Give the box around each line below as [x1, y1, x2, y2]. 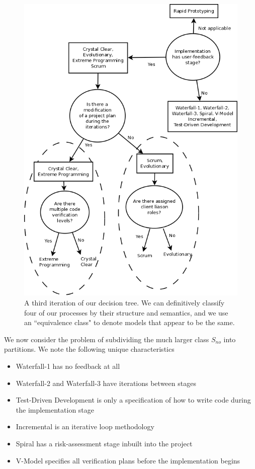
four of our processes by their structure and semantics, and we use [24, 307, 228, 318]
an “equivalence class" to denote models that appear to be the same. [24, 317, 235, 328]
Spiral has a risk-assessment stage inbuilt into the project [16, 438, 193, 448]
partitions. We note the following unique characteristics [4, 344, 175, 354]
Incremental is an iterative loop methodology [16, 421, 154, 432]
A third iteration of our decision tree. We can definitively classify [24, 297, 225, 307]
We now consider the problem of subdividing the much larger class [4, 334, 209, 344]
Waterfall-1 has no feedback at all [16, 360, 120, 371]
